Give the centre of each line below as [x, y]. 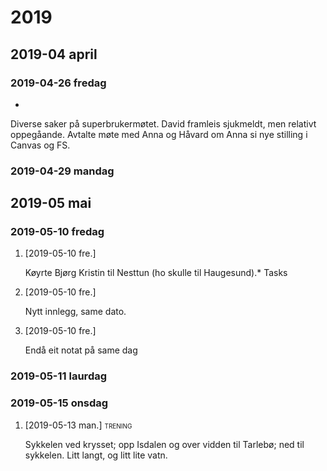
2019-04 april [54, 54]
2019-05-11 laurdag [59, 376]
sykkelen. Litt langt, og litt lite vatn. [96, 455]
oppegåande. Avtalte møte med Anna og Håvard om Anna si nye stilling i [159, 134]
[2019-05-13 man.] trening [78, 425]
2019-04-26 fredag [58, 83]
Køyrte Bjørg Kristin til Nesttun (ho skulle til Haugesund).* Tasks [156, 273]
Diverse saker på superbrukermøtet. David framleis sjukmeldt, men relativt [163, 123]
